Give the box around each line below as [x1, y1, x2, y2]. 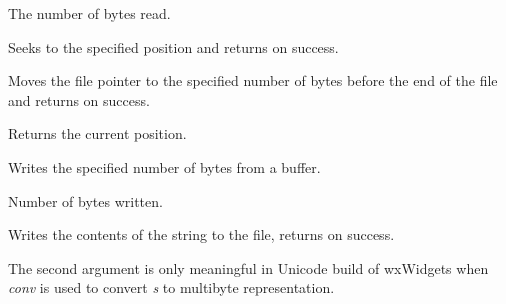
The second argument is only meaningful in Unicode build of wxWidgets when [8, 257, 489, 278]
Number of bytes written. [8, 190, 163, 211]
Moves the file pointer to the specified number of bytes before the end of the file [8, 70, 498, 91]
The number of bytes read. [8, 3, 171, 23]
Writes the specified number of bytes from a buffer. [8, 156, 321, 177]
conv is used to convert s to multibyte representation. [8, 277, 335, 298]
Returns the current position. [8, 123, 187, 144]
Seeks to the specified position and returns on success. [8, 36, 339, 57]
